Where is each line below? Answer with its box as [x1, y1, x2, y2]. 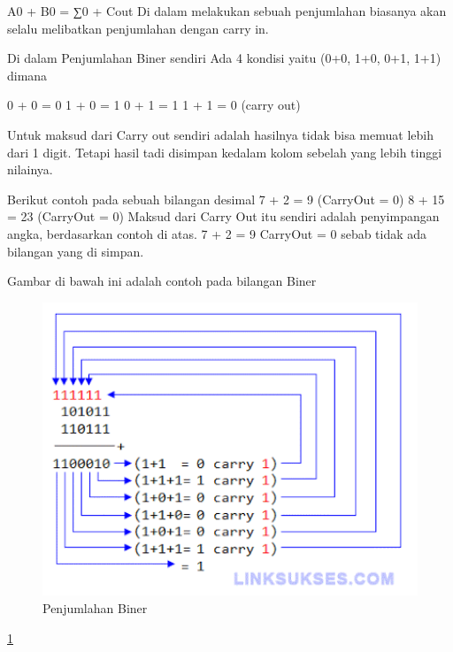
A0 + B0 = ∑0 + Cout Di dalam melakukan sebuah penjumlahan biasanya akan [7, 2, 447, 19]
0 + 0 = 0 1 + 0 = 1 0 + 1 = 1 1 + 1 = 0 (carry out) [7, 96, 301, 114]
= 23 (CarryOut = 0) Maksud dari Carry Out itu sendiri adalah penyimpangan [7, 207, 440, 226]
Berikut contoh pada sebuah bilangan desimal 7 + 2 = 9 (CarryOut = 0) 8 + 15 [7, 189, 445, 208]
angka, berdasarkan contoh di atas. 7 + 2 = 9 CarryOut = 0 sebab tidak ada [7, 224, 427, 242]
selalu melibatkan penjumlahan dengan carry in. [7, 19, 269, 37]
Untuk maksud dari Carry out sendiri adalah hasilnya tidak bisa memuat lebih [7, 125, 434, 143]
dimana [7, 65, 48, 84]
